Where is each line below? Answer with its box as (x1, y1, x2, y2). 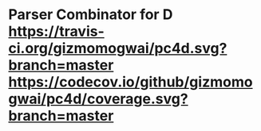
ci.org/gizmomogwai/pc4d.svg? (8, 40, 227, 57)
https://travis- (8, 22, 105, 40)
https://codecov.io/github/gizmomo (8, 73, 253, 91)
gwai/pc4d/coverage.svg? (8, 90, 189, 108)
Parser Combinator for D (8, 6, 173, 24)
